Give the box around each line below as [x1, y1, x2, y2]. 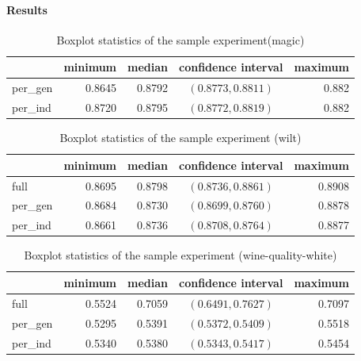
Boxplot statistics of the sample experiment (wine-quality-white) [24, 247, 337, 263]
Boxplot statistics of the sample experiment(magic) [56, 31, 305, 48]
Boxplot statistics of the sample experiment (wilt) [59, 129, 302, 146]
